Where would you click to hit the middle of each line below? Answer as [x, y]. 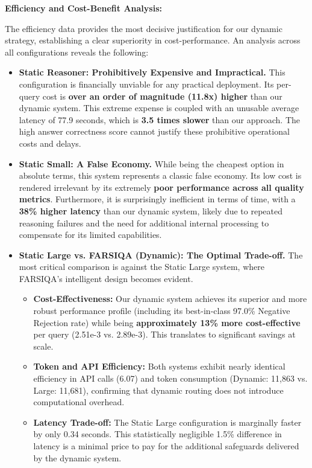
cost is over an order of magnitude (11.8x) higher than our [162, 96]
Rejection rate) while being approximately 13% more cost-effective [167, 322]
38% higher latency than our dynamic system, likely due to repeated [151, 210]
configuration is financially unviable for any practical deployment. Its [146, 84]
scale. [43, 346]
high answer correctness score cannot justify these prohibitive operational [154, 131]
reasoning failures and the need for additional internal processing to [144, 223]
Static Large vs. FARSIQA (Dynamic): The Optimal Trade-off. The [161, 255]
